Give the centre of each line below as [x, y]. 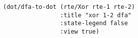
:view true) [80, 31]
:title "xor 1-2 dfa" [96, 15]
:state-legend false [94, 23]
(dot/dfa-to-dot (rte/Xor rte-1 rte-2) [69, 7]
